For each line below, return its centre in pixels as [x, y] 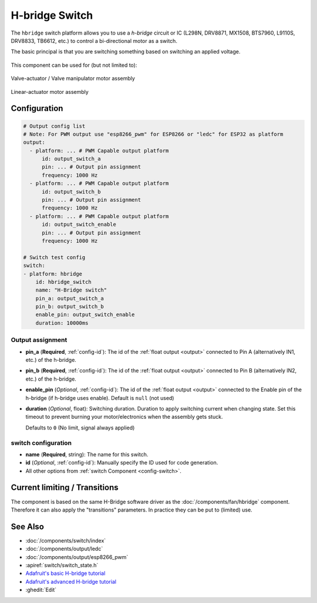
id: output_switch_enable [79, 225]
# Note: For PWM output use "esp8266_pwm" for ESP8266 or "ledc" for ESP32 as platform [153, 134]
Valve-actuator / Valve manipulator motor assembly [73, 79]
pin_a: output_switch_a [70, 298]
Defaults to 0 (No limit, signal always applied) [80, 428]
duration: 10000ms [62, 323]
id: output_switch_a [71, 159]
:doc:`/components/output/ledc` [64, 549]
